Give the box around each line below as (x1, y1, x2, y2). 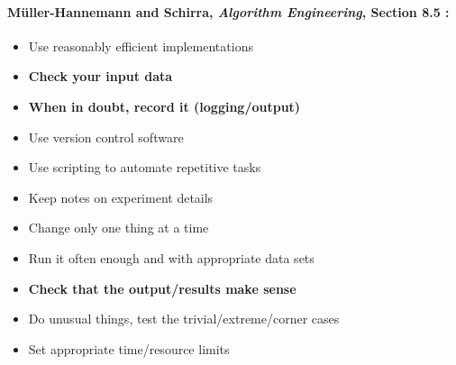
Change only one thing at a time (28, 218, 209, 237)
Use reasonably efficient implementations (28, 36, 253, 55)
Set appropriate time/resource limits (28, 339, 230, 358)
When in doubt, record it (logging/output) (28, 96, 301, 115)
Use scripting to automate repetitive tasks (28, 158, 261, 177)
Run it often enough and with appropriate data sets (28, 248, 315, 267)
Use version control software (28, 127, 184, 146)
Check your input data (28, 67, 173, 86)
